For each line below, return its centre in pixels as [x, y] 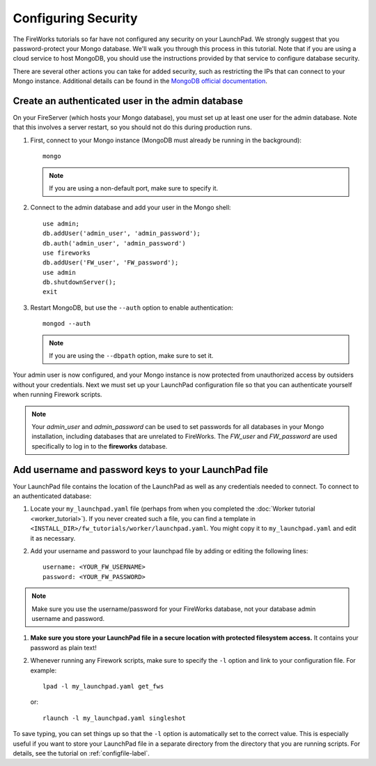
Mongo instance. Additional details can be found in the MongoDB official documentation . [140, 81]
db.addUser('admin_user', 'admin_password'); [122, 233]
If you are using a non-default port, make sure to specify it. [134, 188]
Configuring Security [76, 18]
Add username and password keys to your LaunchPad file [141, 470]
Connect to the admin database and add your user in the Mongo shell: [131, 208]
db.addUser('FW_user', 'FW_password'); [111, 263]
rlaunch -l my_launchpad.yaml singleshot [114, 718]
